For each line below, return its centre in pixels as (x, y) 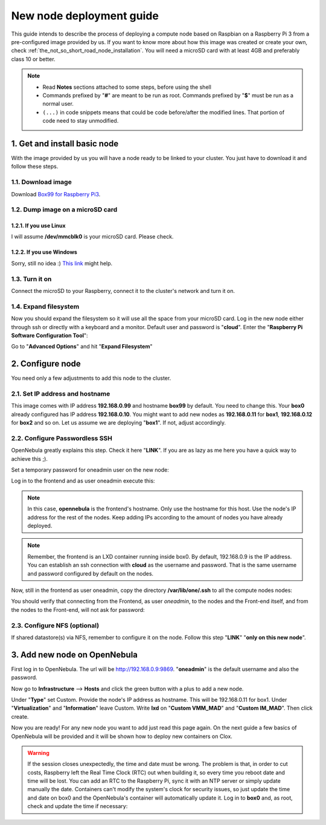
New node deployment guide (85, 16)
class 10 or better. (33, 59)
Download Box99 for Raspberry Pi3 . (56, 194)
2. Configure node (46, 364)
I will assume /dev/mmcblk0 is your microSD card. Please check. (92, 237)
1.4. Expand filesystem (45, 306)
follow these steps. (35, 167)
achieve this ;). (30, 458)
